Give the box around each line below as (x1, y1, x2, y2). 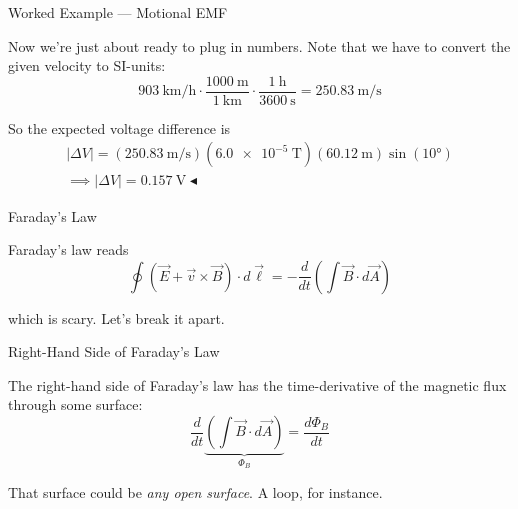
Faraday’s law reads (8, 239, 129, 260)
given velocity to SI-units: (8, 55, 166, 76)
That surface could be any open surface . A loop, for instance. (8, 481, 383, 502)
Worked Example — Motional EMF (8, 2, 228, 22)
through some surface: (8, 394, 143, 415)
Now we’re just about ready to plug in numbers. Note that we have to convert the (8, 35, 511, 56)
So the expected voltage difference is (8, 117, 231, 138)
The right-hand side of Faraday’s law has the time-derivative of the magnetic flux (8, 374, 507, 395)
